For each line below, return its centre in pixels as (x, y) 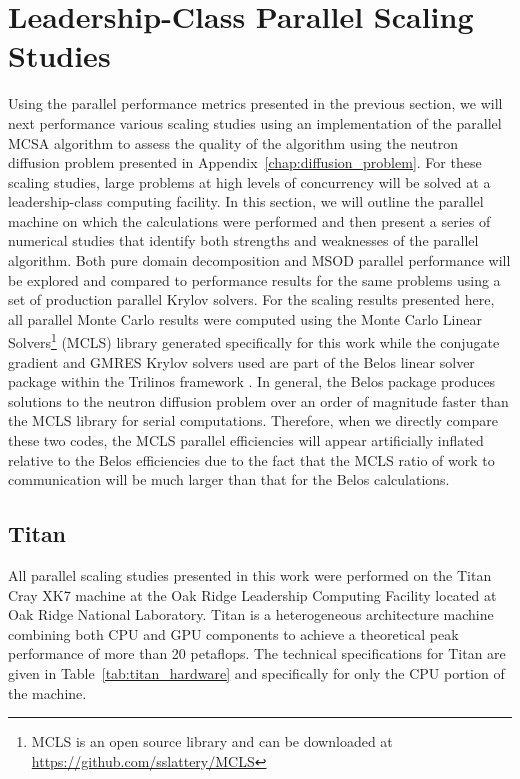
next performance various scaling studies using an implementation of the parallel (255, 122)
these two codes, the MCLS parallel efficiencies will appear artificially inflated (246, 440)
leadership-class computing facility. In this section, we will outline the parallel (246, 201)
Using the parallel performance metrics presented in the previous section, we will (255, 103)
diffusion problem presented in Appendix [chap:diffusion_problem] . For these (245, 162)
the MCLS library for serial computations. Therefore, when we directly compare (253, 420)
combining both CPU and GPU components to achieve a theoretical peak (233, 633)
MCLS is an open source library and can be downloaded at (212, 741)
